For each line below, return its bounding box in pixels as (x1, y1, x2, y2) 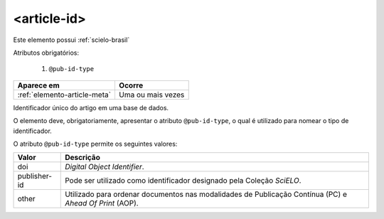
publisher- (17, 171, 53, 181)
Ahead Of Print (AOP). (65, 198, 139, 208)
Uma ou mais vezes (118, 90, 185, 100)
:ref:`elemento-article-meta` (17, 90, 112, 100)
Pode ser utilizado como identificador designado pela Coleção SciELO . (65, 176, 302, 186)
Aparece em (17, 80, 60, 90)
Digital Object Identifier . (65, 162, 145, 172)
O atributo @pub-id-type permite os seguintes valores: (13, 139, 178, 148)
